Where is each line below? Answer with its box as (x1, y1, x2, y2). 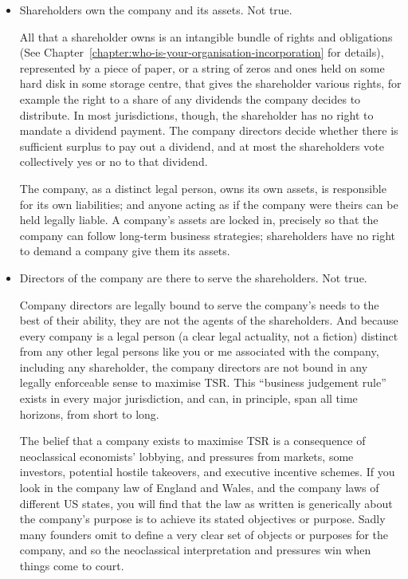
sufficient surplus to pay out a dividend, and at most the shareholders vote (19, 137, 384, 154)
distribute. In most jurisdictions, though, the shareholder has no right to (19, 106, 374, 123)
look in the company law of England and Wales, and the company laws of (19, 479, 379, 496)
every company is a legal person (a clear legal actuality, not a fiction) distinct (19, 327, 398, 344)
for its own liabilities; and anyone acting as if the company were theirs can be (19, 195, 398, 212)
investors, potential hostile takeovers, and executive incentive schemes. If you (19, 463, 395, 480)
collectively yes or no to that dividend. (19, 153, 208, 170)
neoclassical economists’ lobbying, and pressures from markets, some (19, 447, 354, 464)
